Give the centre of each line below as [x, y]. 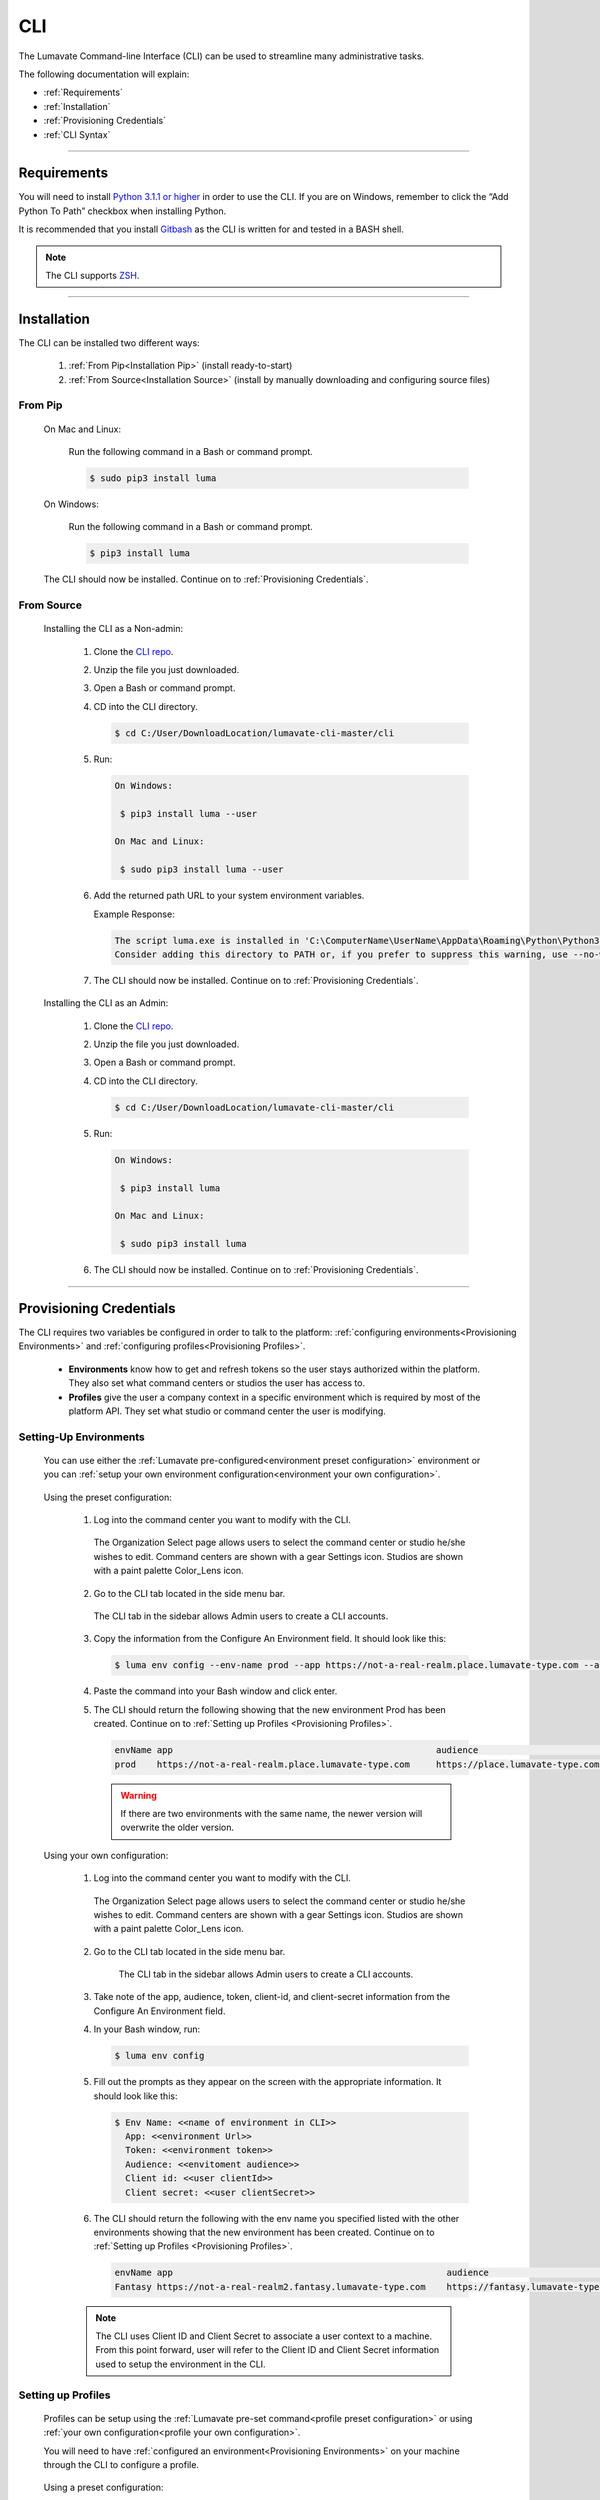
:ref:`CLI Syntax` [77, 134]
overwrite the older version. [177, 1827]
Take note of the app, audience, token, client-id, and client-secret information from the [271, 1997]
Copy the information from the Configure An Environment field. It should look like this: [270, 1639]
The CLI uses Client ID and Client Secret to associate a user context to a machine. [264, 2336]
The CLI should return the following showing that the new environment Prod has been [270, 1709]
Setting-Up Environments [81, 1437]
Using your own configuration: [106, 1855]
